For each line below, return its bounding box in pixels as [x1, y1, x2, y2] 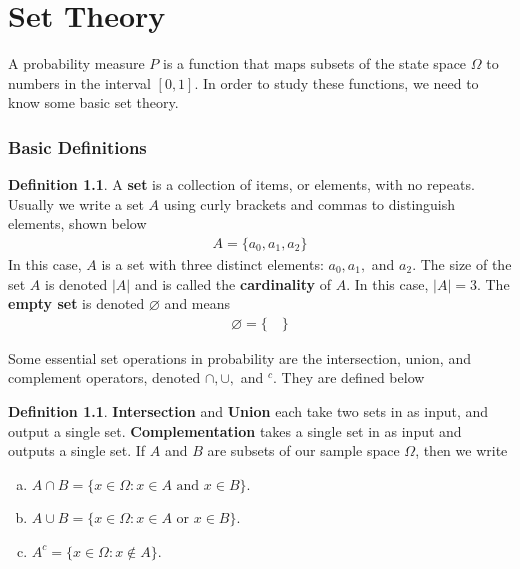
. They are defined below [273, 367, 425, 388]
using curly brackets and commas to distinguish [163, 193, 456, 214]
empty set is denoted [8, 293, 145, 314]
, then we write [415, 440, 508, 461]
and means [164, 293, 231, 314]
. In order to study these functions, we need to [194, 72, 479, 93]
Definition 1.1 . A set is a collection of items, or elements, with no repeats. [8, 174, 475, 195]
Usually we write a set [8, 193, 144, 214]
